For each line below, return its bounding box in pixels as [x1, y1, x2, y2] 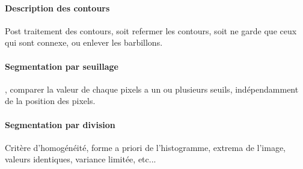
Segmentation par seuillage [5, 60, 118, 72]
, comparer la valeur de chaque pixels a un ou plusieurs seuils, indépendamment [5, 82, 299, 95]
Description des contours [5, 1, 110, 14]
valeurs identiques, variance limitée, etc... [5, 153, 156, 165]
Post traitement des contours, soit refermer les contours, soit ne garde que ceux [5, 24, 297, 37]
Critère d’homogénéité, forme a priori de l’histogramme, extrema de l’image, [5, 141, 286, 153]
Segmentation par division [5, 118, 115, 131]
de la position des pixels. [5, 94, 96, 107]
